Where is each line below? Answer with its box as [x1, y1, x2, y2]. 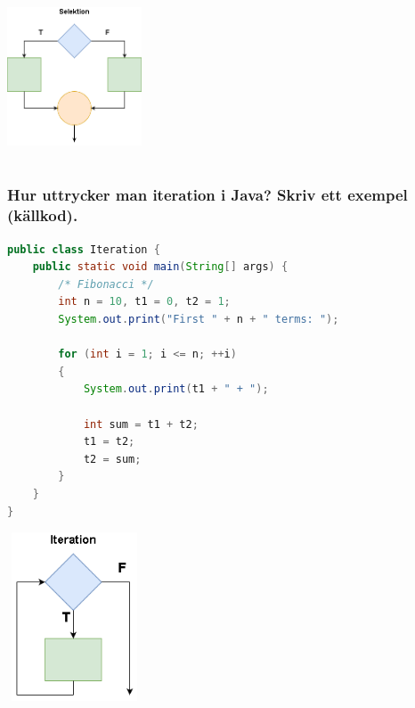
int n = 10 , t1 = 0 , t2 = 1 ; [58, 295, 231, 309]
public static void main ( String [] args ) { [32, 260, 289, 274]
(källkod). [7, 204, 78, 226]
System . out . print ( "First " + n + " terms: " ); [58, 313, 339, 326]
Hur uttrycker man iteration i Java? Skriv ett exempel [7, 184, 408, 206]
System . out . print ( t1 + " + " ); [83, 383, 269, 396]
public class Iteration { [7, 243, 160, 256]
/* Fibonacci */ [58, 277, 154, 291]
